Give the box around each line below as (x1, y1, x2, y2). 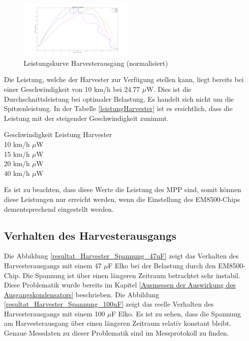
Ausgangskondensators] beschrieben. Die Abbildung (4, 289, 159, 299)
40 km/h (4, 168, 30, 178)
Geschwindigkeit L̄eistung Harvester (4, 129, 112, 140)
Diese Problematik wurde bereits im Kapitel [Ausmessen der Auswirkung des (4, 280, 236, 290)
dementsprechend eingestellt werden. (4, 203, 114, 214)
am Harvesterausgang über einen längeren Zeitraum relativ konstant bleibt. (4, 318, 231, 328)
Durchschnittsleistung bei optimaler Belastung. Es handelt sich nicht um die (4, 93, 234, 104)
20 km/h (4, 158, 30, 169)
